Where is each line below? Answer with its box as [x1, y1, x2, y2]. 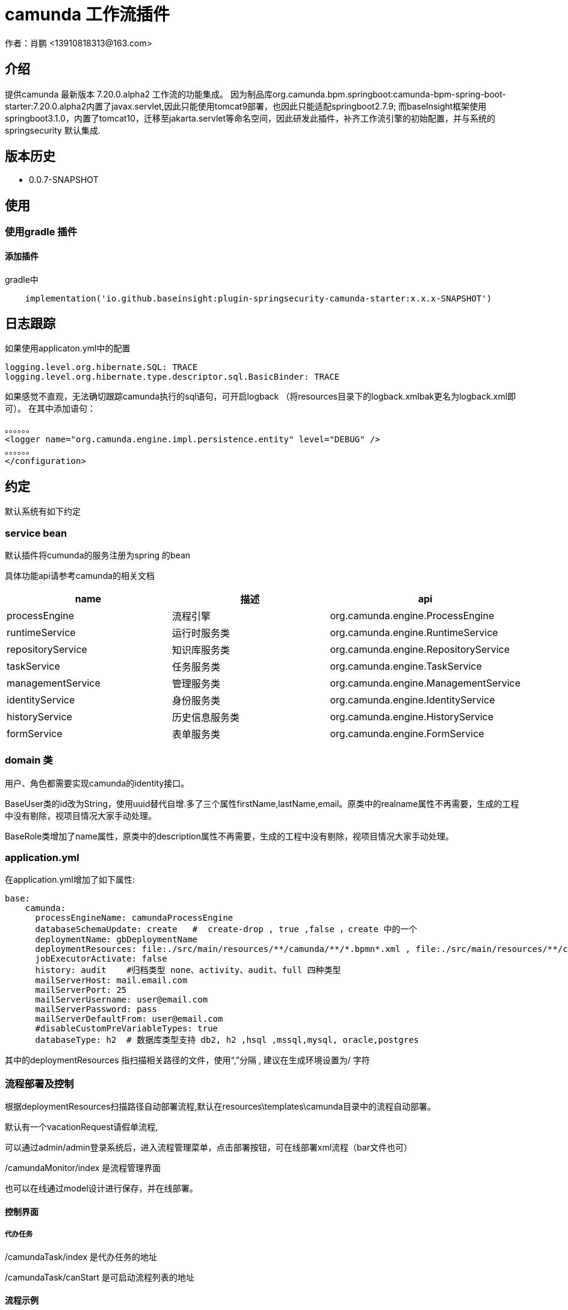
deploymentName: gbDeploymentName [35, 935, 198, 945]
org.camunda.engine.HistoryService [330, 710, 494, 723]
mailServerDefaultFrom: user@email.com [35, 1014, 223, 1024]
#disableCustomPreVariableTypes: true [35, 1024, 218, 1034]
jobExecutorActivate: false [35, 954, 167, 964]
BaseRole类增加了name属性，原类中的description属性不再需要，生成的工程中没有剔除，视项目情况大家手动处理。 [5, 830, 454, 841]
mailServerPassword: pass [35, 1004, 157, 1015]
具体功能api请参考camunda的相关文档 [5, 570, 155, 581]
